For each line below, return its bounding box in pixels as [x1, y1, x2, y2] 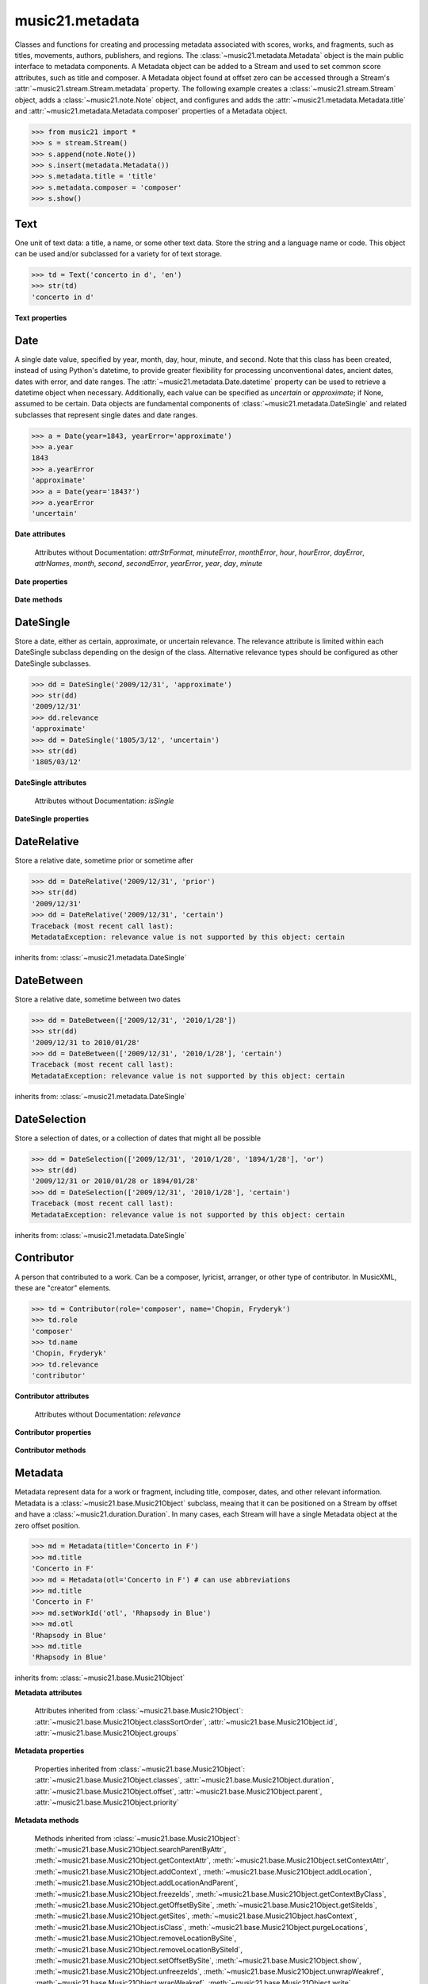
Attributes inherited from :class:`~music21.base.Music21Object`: [34, 1706, 243, 1716]
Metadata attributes [14, 1687, 82, 1698]
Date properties [14, 576, 68, 586]
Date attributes [14, 529, 67, 539]
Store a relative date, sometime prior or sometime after [14, 856, 193, 865]
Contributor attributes [14, 1391, 90, 1401]
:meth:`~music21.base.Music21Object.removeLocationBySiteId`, [34, 1944, 243, 1954]
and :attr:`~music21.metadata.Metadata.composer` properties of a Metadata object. [14, 106, 288, 115]
